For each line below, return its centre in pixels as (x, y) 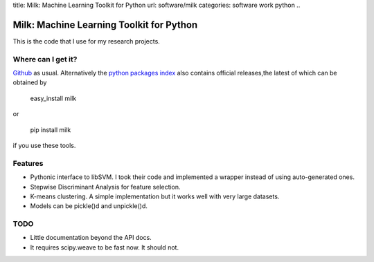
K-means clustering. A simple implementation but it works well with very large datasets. (155, 196)
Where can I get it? (45, 59)
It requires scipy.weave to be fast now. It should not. (105, 247)
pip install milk (51, 130)
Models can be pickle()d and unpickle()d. (89, 206)
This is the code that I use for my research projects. (87, 41)
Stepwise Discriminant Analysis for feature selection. (105, 187)
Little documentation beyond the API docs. (91, 238)
